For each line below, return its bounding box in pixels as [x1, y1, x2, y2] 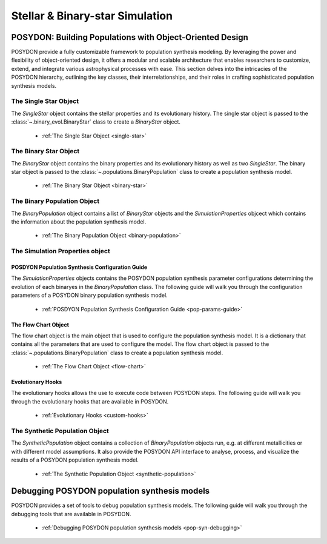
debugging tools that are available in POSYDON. [11, 510, 131, 517]
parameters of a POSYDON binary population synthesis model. [11, 291, 168, 299]
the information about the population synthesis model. [11, 218, 147, 225]
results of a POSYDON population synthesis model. [11, 456, 139, 463]
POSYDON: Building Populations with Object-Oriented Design [11, 32, 248, 42]
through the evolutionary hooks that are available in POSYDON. [11, 397, 169, 405]
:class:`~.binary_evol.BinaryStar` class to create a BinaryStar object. [11, 118, 181, 125]
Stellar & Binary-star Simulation [11, 9, 173, 22]
